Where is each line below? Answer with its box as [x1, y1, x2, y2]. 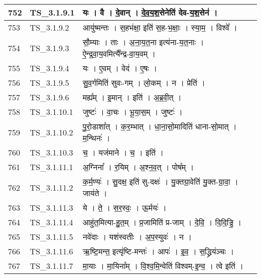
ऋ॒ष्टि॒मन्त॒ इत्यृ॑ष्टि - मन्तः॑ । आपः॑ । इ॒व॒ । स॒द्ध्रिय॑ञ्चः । [82, 245, 234, 257]
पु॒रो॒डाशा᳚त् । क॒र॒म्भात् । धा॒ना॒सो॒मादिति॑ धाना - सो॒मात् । [82, 120, 237, 132]
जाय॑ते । [82, 187, 107, 199]
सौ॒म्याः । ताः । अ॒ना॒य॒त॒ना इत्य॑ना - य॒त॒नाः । [82, 36, 204, 48]
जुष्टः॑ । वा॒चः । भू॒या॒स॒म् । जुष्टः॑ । [82, 106, 183, 117]
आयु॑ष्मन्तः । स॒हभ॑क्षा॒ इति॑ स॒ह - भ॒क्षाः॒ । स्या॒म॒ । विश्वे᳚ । [82, 22, 237, 33]
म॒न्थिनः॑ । [82, 132, 110, 144]
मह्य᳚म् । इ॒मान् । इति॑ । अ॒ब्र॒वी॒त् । [82, 91, 182, 103]
